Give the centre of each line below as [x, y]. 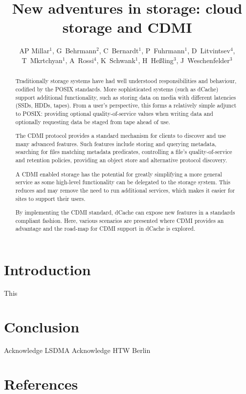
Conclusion [42, 326]
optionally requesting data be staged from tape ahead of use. [93, 121]
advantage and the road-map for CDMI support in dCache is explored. [105, 229]
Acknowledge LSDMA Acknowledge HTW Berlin [77, 350]
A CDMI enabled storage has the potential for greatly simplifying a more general [119, 174]
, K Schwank [116, 60]
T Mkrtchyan [42, 60]
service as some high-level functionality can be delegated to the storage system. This [123, 182]
